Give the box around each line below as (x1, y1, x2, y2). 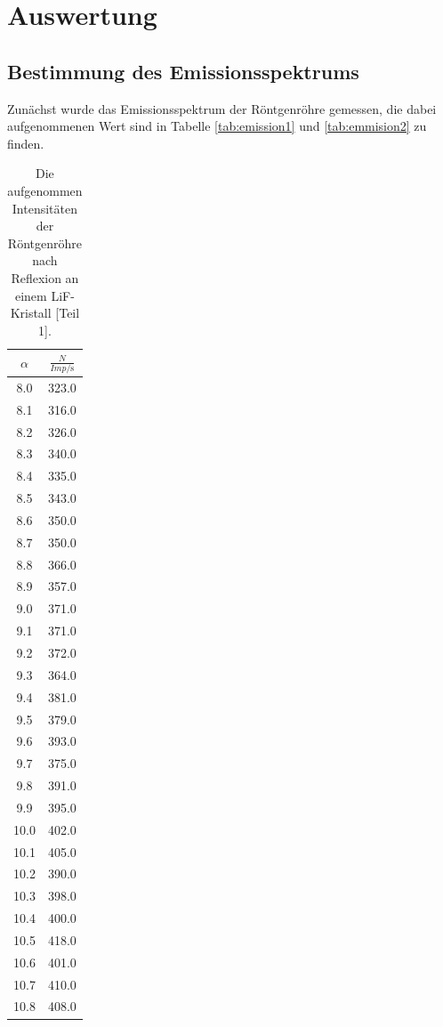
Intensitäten (12, 198, 77, 217)
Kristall (10, 303, 52, 322)
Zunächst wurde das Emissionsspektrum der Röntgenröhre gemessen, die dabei (7, 99, 437, 117)
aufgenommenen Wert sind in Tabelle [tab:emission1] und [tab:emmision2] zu (7, 117, 427, 135)
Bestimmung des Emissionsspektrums (7, 57, 359, 85)
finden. (7, 133, 44, 152)
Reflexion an (11, 268, 79, 287)
